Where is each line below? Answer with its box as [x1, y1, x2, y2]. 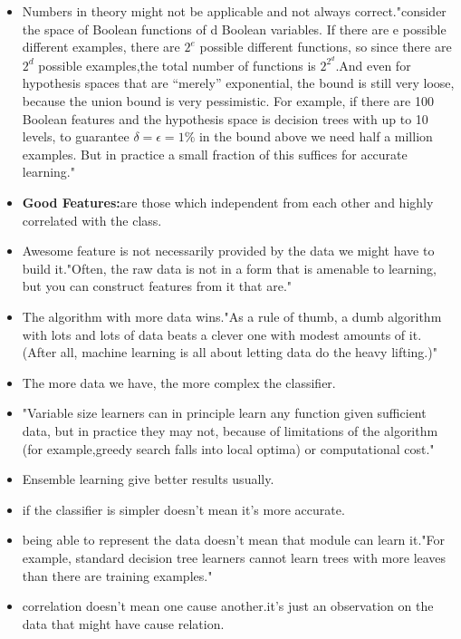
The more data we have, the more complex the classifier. [22, 373, 336, 392]
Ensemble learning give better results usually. [22, 470, 274, 489]
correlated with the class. [22, 210, 162, 229]
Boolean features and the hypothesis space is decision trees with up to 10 [22, 109, 428, 128]
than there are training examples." [22, 566, 213, 585]
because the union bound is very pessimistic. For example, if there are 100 [22, 92, 434, 111]
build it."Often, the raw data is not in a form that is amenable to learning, [22, 258, 437, 277]
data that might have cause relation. [22, 614, 225, 633]
